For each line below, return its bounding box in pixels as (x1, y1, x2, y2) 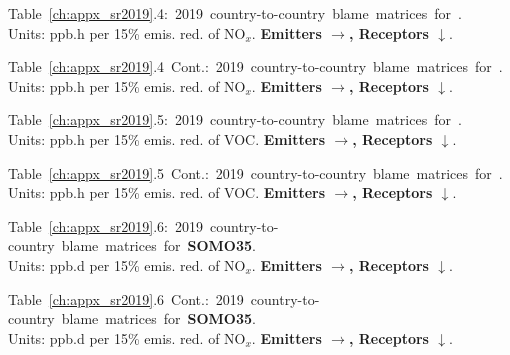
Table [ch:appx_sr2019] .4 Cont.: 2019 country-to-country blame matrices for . (8, 56, 503, 77)
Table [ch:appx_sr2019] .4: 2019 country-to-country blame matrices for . (8, 3, 462, 23)
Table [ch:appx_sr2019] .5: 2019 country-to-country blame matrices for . (8, 109, 462, 130)
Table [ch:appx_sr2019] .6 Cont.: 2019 (8, 288, 244, 309)
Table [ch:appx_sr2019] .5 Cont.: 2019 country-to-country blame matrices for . (8, 162, 503, 183)
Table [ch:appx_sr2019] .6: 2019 (8, 215, 203, 236)
